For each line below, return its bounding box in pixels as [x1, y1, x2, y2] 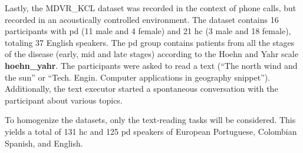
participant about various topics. [5, 94, 123, 106]
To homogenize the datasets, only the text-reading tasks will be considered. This [5, 114, 296, 126]
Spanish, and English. [5, 137, 83, 149]
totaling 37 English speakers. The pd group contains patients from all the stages [5, 36, 295, 48]
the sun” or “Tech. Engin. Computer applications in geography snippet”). [5, 71, 271, 83]
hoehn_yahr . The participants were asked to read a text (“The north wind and [5, 59, 298, 71]
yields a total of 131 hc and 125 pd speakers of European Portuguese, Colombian [5, 125, 297, 137]
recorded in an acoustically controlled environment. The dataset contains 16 [5, 13, 279, 25]
